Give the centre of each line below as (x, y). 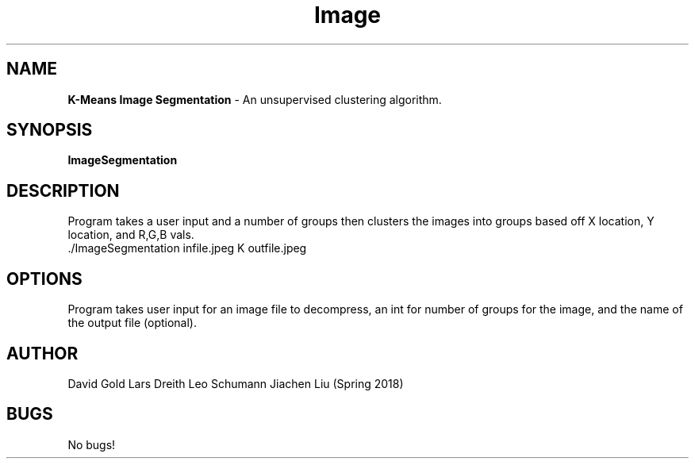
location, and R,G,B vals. (131, 235)
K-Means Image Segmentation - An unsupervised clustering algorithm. (255, 99)
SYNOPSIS (50, 130)
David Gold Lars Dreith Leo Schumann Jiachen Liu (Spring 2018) (236, 383)
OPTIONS (44, 279)
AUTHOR (42, 353)
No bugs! (92, 444)
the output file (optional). (132, 323)
